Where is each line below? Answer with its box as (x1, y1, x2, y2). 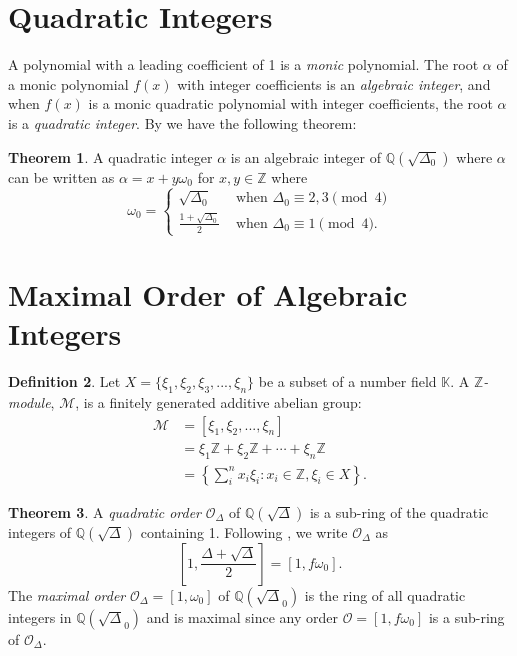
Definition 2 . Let (8, 371, 121, 392)
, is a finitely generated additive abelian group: (75, 392, 362, 413)
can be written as (8, 166, 115, 187)
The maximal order (8, 584, 126, 605)
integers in (8, 606, 72, 627)
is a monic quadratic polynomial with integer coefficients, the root (88, 93, 493, 114)
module (8, 392, 51, 413)
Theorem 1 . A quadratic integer (8, 146, 213, 167)
